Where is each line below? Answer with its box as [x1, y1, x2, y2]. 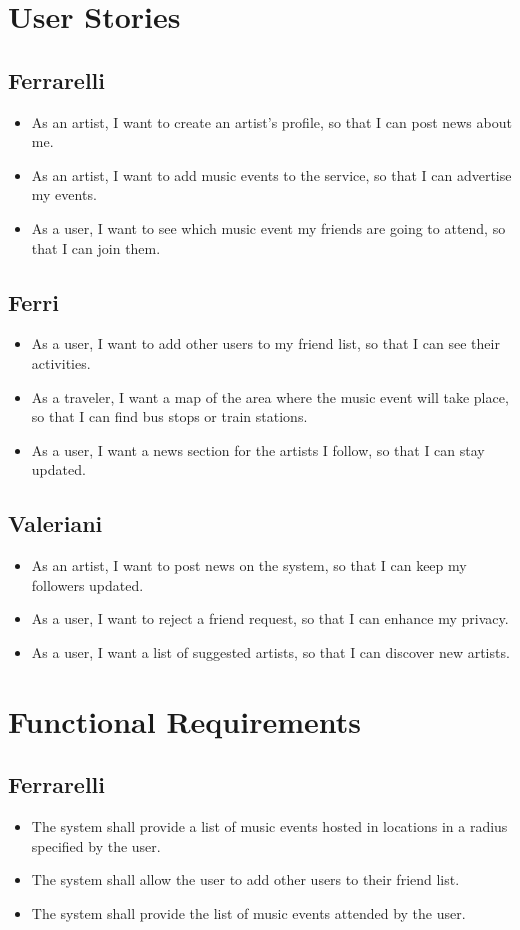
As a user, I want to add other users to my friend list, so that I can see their [31, 333, 500, 354]
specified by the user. [31, 835, 161, 856]
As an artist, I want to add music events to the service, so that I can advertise [31, 164, 512, 185]
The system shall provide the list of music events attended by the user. [31, 902, 466, 923]
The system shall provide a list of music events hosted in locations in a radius [31, 816, 508, 837]
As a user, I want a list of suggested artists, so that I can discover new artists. [31, 641, 510, 662]
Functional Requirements [8, 700, 361, 741]
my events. [31, 184, 97, 205]
